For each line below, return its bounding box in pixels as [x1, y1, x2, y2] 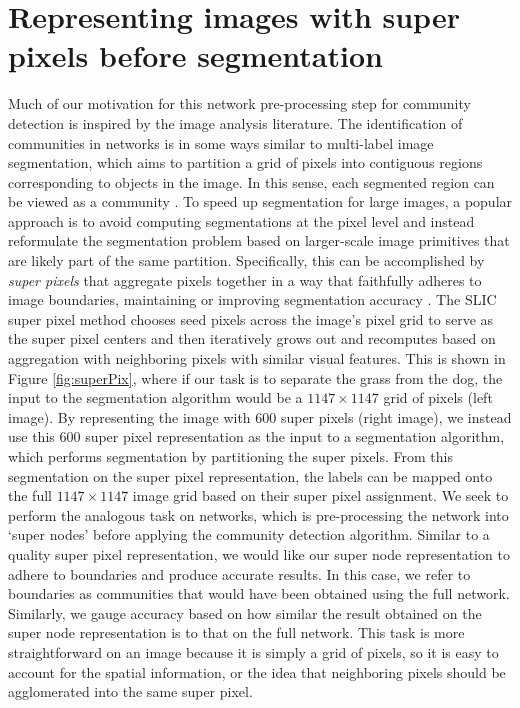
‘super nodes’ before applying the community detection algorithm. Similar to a [8, 524, 490, 545]
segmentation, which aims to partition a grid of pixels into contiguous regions [8, 152, 483, 173]
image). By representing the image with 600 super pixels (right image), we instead [8, 406, 512, 427]
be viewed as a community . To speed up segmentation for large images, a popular [8, 191, 513, 212]
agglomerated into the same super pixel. [8, 681, 253, 702]
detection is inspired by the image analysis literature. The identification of [8, 112, 463, 133]
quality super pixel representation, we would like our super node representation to [8, 543, 510, 564]
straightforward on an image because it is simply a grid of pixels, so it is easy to [8, 641, 499, 662]
